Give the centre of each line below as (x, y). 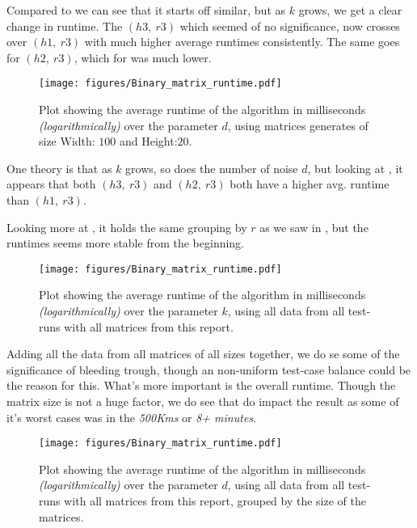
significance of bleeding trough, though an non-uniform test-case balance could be (209, 369)
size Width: (67, 141)
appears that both (51, 184)
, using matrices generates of (298, 125)
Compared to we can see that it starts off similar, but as (146, 10)
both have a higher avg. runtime (310, 184)
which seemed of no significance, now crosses (290, 25)
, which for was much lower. (143, 57)
